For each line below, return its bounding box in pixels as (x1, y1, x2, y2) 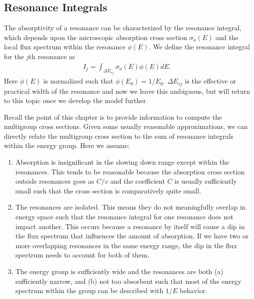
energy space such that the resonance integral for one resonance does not (15, 212, 233, 222)
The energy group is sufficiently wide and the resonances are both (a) (15, 266, 223, 276)
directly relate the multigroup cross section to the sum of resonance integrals (4, 130, 233, 141)
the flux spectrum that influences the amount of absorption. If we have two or (15, 231, 249, 241)
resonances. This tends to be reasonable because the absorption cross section (15, 166, 245, 176)
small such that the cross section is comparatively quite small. (15, 185, 201, 195)
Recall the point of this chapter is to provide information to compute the (4, 111, 222, 122)
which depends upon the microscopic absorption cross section (4, 32, 188, 42)
